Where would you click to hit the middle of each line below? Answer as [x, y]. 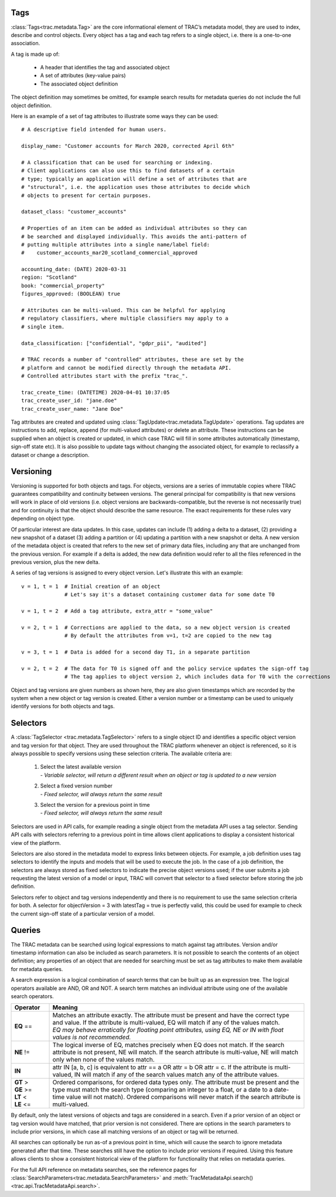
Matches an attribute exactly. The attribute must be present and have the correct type [171, 1015]
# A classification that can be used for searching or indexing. [117, 162]
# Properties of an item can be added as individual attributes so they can [134, 228]
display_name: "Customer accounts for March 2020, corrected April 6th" [128, 146]
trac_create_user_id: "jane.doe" [69, 401]
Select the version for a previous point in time [95, 804]
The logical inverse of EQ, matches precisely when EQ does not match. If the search [168, 1045]
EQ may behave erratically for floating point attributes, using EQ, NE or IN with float [168, 1030]
